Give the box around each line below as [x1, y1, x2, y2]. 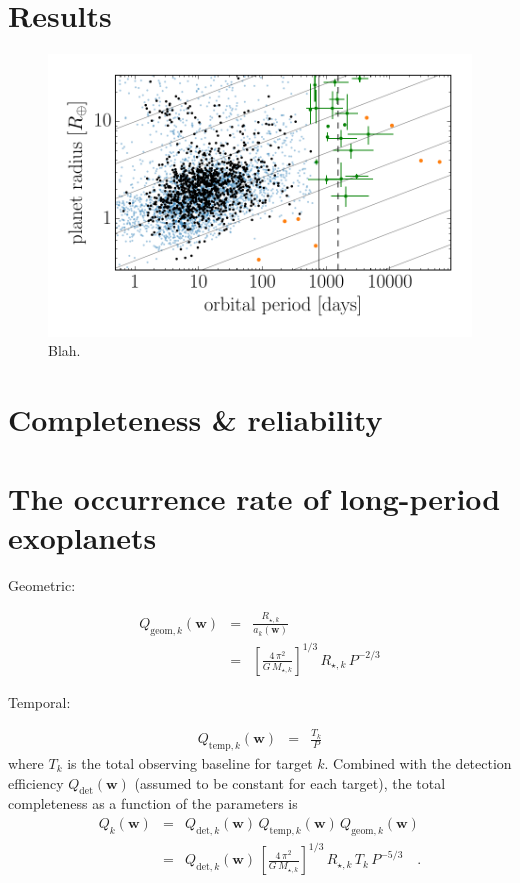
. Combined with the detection [324, 752, 512, 773]
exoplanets [8, 516, 157, 557]
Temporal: [8, 691, 71, 712]
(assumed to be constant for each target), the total [134, 772, 446, 793]
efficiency [8, 772, 64, 793]
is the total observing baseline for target [67, 752, 313, 773]
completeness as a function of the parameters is [8, 793, 298, 814]
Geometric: [8, 574, 76, 595]
